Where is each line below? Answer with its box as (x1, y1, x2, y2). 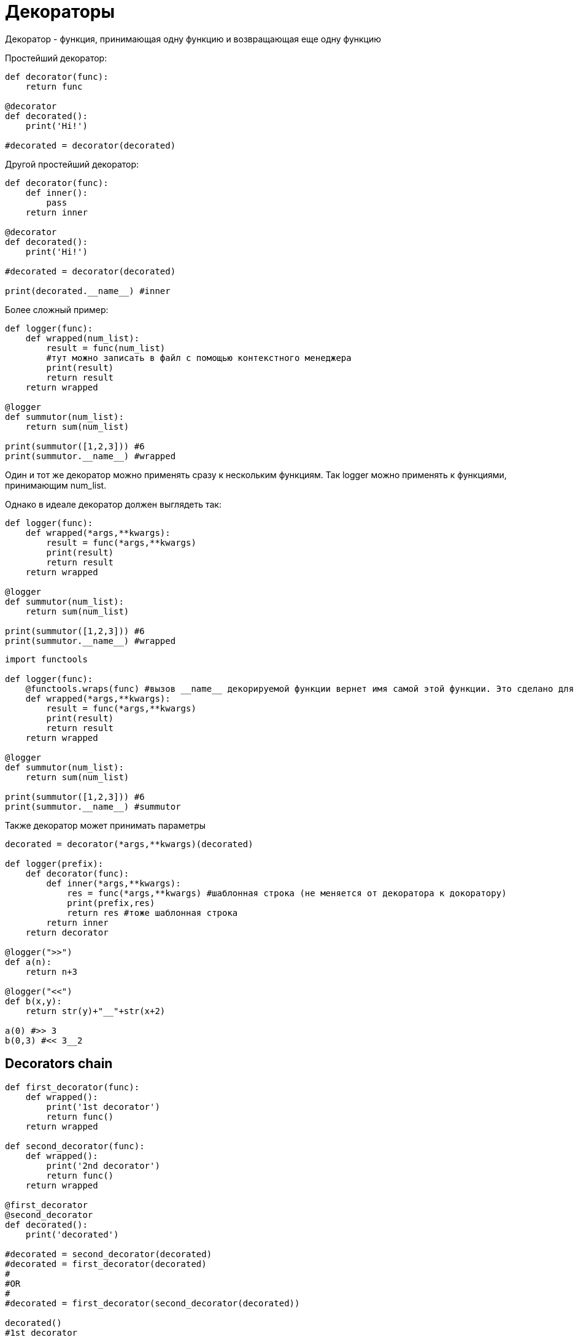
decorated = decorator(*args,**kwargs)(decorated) (5, 839, 253, 849)
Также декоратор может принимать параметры (5, 820, 206, 831)
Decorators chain (5, 1056, 113, 1072)
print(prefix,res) (67, 897, 155, 908)
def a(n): (5, 956, 52, 967)
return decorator (25, 927, 109, 937)
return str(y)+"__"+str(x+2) (25, 1006, 166, 1016)
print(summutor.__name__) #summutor (5, 801, 181, 812)
